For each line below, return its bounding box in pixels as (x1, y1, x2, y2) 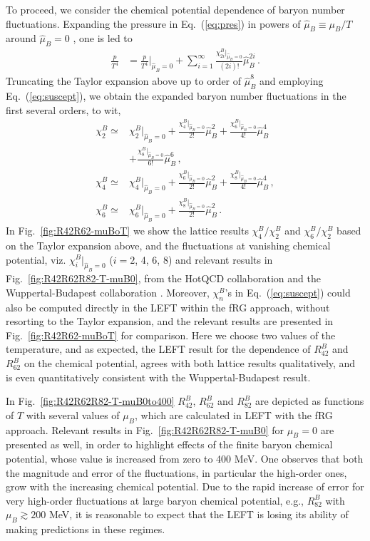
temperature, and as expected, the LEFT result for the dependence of (6, 341, 311, 356)
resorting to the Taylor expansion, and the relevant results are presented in (6, 314, 334, 329)
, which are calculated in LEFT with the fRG (134, 407, 333, 422)
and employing (259, 73, 324, 88)
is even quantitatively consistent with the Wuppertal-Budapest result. (6, 369, 311, 384)
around (6, 31, 36, 46)
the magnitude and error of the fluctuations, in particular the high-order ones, (6, 465, 347, 480)
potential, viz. (6, 252, 66, 267)
